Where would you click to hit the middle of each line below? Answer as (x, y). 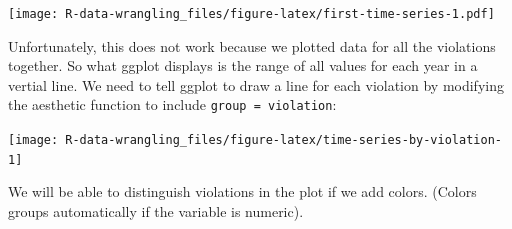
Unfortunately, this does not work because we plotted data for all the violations (252, 45)
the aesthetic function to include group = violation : (172, 104)
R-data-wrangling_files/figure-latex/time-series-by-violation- (283, 140)
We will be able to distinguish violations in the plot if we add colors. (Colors (242, 191)
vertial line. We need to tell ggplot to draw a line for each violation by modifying (256, 84)
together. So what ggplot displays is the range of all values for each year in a (243, 65)
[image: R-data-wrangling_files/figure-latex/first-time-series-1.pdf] (251, 14)
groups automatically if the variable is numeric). (156, 211)
